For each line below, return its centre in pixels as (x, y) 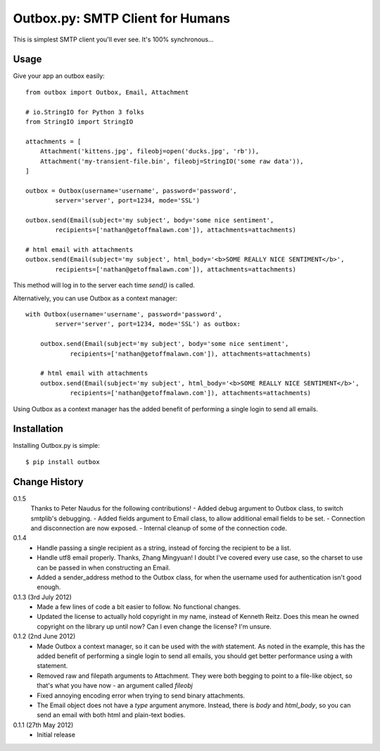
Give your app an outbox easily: (59, 76)
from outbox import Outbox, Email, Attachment (107, 92)
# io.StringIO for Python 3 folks (85, 112)
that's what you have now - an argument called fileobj (115, 686)
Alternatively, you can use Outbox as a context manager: (95, 298)
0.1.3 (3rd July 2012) (42, 597)
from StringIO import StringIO (80, 122)
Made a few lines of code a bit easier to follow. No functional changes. (139, 607)
